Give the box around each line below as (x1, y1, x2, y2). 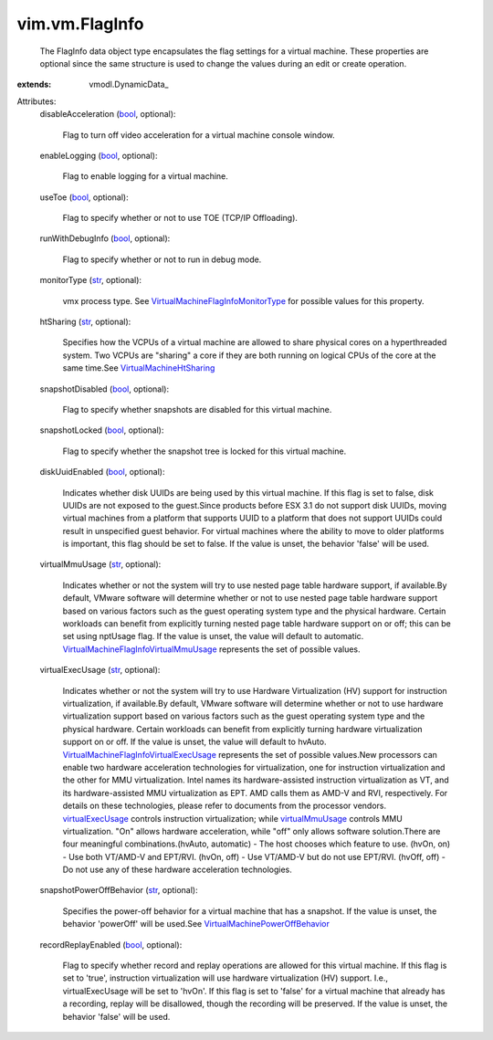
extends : (16, 79, 52, 90)
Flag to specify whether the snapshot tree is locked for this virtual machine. (62, 446, 347, 457)
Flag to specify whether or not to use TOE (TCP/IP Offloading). (62, 213, 299, 224)
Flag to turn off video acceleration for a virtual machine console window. (62, 129, 335, 141)
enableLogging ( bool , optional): (39, 150, 158, 161)
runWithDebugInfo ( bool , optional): (39, 233, 171, 244)
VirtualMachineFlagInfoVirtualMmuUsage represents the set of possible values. (62, 644, 361, 655)
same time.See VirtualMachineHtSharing (62, 362, 215, 373)
